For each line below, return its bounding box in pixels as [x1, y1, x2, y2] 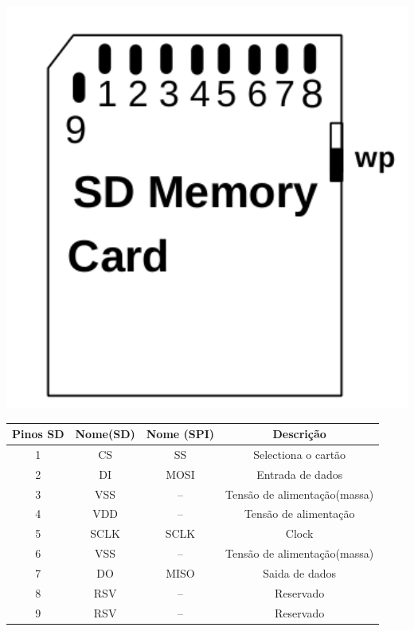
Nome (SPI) [146, 425, 215, 442]
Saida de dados [263, 565, 337, 581]
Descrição [272, 425, 326, 442]
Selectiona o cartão [253, 445, 346, 462]
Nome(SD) [75, 425, 135, 442]
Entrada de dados [256, 465, 343, 482]
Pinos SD [12, 425, 64, 442]
